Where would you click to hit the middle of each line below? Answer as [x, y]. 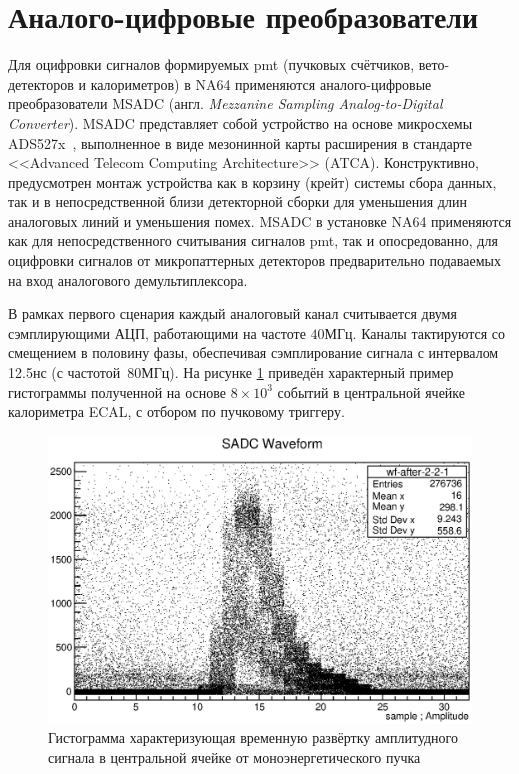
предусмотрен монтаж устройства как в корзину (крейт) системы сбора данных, [252, 181]
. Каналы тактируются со [429, 332]
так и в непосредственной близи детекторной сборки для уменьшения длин [237, 201]
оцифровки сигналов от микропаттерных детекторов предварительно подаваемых [254, 260]
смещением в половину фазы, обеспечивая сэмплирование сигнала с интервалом [253, 352]
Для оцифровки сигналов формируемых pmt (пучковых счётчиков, [211, 64]
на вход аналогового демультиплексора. [128, 279]
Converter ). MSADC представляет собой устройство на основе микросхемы [240, 122]
